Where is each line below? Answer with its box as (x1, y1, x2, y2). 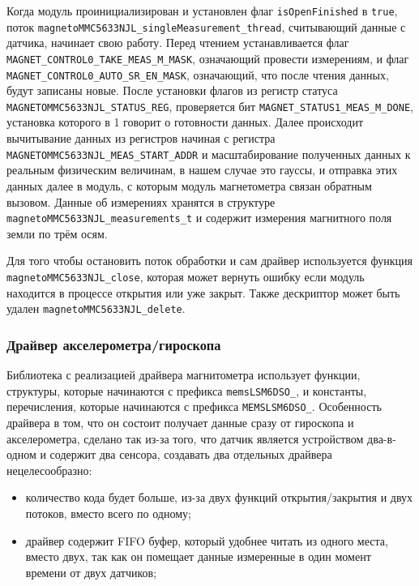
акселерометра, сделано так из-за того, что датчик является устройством (6, 430, 364, 447)
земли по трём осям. (6, 225, 108, 242)
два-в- (367, 430, 396, 447)
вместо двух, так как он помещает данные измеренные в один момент (25, 548, 371, 565)
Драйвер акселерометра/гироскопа (6, 334, 221, 354)
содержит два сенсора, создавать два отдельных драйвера (49, 446, 332, 463)
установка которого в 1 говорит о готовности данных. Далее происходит (6, 113, 364, 130)
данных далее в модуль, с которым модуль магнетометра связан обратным (6, 177, 372, 194)
